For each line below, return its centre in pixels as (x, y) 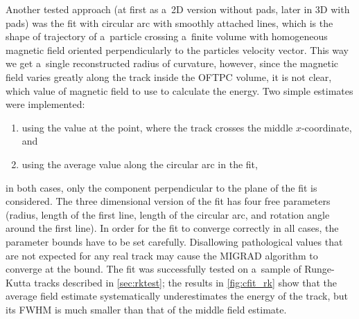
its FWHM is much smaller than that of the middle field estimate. (146, 309)
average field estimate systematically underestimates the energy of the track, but (177, 296)
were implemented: (45, 104)
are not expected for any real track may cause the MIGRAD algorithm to (162, 255)
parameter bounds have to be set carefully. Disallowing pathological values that (174, 241)
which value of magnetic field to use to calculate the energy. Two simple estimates (179, 90)
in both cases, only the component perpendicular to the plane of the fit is (161, 187)
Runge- (319, 269)
